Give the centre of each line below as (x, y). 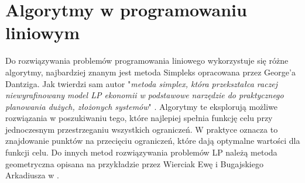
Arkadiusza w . (32, 175)
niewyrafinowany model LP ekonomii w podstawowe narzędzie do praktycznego (145, 95)
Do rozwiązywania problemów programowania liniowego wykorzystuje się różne (147, 61)
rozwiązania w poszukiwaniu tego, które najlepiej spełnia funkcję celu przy (139, 118)
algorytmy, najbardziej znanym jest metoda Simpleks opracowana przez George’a (150, 72)
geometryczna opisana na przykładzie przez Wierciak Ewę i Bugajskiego (134, 163)
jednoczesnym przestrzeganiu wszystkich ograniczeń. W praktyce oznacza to (142, 129)
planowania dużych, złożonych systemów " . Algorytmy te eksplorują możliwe (141, 106)
